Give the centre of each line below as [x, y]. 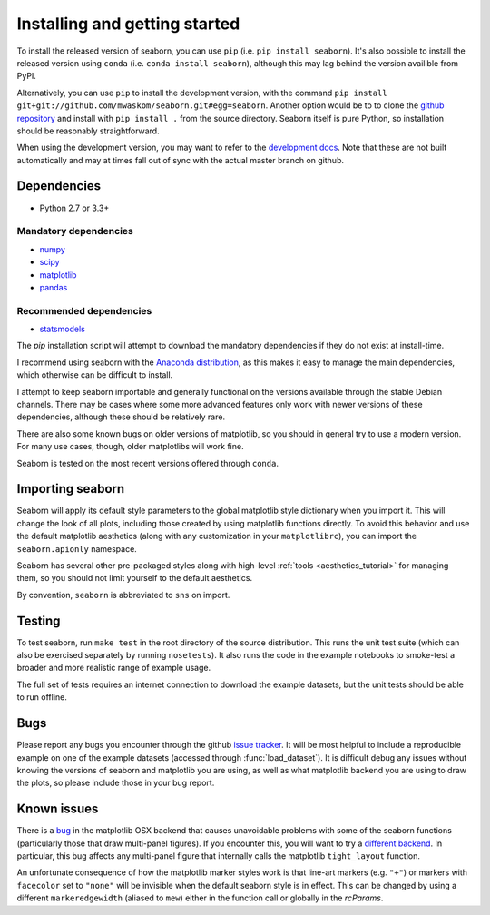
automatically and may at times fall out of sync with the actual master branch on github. [181, 160]
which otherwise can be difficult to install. [95, 375]
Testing [39, 620]
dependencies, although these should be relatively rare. [121, 417]
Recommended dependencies [84, 310]
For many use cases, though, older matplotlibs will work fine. [130, 447]
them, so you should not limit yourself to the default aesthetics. [135, 578]
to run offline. [42, 697]
